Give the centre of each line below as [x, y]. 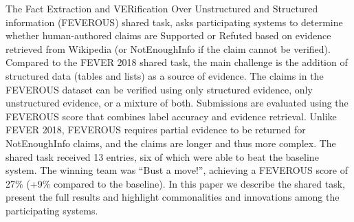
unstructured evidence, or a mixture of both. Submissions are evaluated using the [177, 103]
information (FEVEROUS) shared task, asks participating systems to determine [174, 22]
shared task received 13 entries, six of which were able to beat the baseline [162, 156]
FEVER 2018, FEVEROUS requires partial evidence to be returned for [156, 130]
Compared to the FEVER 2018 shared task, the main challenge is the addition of [177, 62]
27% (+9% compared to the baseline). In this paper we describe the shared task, [176, 183]
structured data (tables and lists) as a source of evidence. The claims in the [165, 75]
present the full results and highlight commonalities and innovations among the [173, 197]
